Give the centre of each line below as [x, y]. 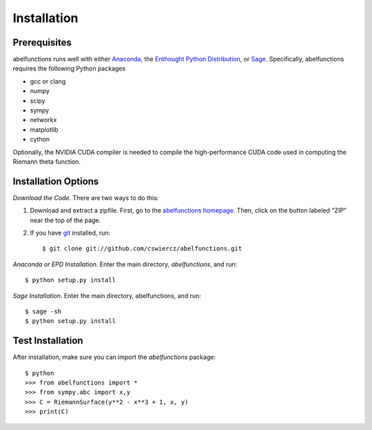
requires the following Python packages [69, 68]
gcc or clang [48, 81]
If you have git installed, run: [70, 233]
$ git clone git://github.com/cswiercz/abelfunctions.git [142, 249]
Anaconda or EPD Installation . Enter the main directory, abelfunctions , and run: [125, 264]
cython [40, 139]
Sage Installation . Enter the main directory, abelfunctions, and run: [107, 295]
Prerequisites [42, 42]
